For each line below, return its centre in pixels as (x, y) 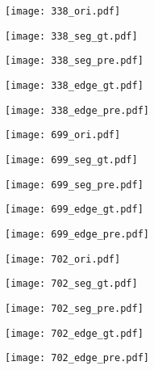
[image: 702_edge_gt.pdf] (74, 333)
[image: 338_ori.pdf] (63, 11)
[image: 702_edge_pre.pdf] (77, 358)
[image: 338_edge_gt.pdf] (74, 85)
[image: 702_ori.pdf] (63, 259)
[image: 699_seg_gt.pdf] (71, 160)
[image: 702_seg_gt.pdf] (71, 284)
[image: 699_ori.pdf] (63, 135)
